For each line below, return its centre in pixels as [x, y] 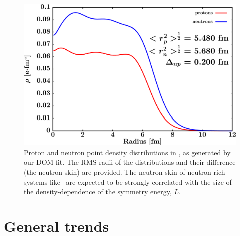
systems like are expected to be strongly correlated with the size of [128, 182]
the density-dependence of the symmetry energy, [98, 192]
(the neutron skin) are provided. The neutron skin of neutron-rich [125, 171]
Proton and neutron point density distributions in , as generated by [127, 152]
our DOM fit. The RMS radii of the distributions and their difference [130, 162]
